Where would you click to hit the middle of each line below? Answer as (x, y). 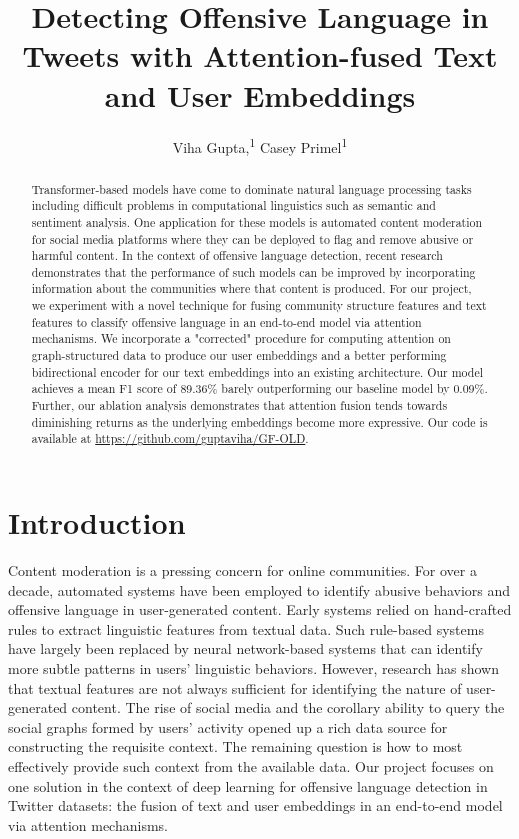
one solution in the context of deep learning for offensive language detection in (248, 785)
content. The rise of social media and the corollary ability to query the (288, 707)
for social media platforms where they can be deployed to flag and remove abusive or (252, 238)
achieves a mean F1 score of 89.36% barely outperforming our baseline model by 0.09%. (259, 388)
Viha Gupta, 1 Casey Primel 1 (260, 145)
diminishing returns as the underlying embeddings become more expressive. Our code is (259, 421)
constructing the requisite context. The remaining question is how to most (235, 746)
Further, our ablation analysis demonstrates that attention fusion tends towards (239, 405)
